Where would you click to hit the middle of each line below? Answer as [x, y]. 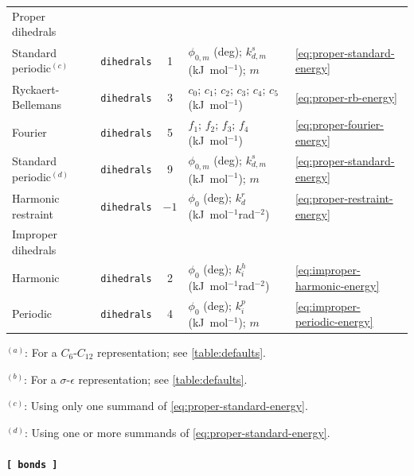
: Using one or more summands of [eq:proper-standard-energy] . [178, 432]
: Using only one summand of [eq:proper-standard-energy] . [166, 406]
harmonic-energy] [337, 285]
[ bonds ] [32, 464]
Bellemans [37, 104]
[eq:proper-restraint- [344, 197]
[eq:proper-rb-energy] [346, 97]
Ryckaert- [36, 89]
